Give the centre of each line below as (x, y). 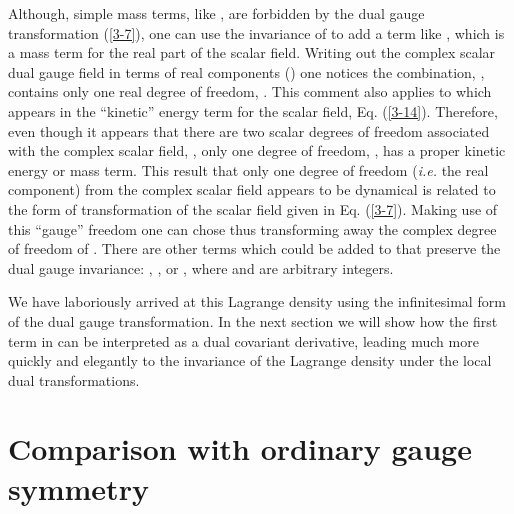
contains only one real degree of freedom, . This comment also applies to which (250, 91)
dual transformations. (74, 379)
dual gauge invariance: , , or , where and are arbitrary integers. (201, 267)
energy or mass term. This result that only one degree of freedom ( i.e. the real (248, 169)
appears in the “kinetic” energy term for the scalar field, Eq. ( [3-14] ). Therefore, (253, 110)
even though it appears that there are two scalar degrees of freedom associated (249, 130)
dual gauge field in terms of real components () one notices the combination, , (246, 71)
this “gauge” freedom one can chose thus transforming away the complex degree (252, 228)
